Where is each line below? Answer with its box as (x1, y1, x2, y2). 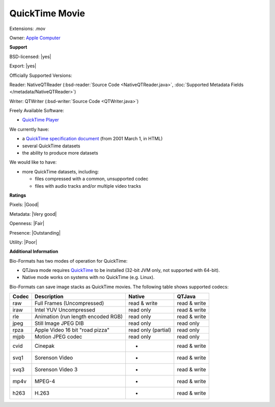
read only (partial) (128, 326, 172, 334)
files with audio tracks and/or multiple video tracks (35, 183, 141, 189)
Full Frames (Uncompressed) (34, 300, 104, 307)
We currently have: (9, 126, 49, 132)
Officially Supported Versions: (9, 72, 72, 79)
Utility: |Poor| (9, 239, 38, 245)
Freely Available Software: (9, 108, 64, 114)
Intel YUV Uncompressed (34, 307, 95, 314)
